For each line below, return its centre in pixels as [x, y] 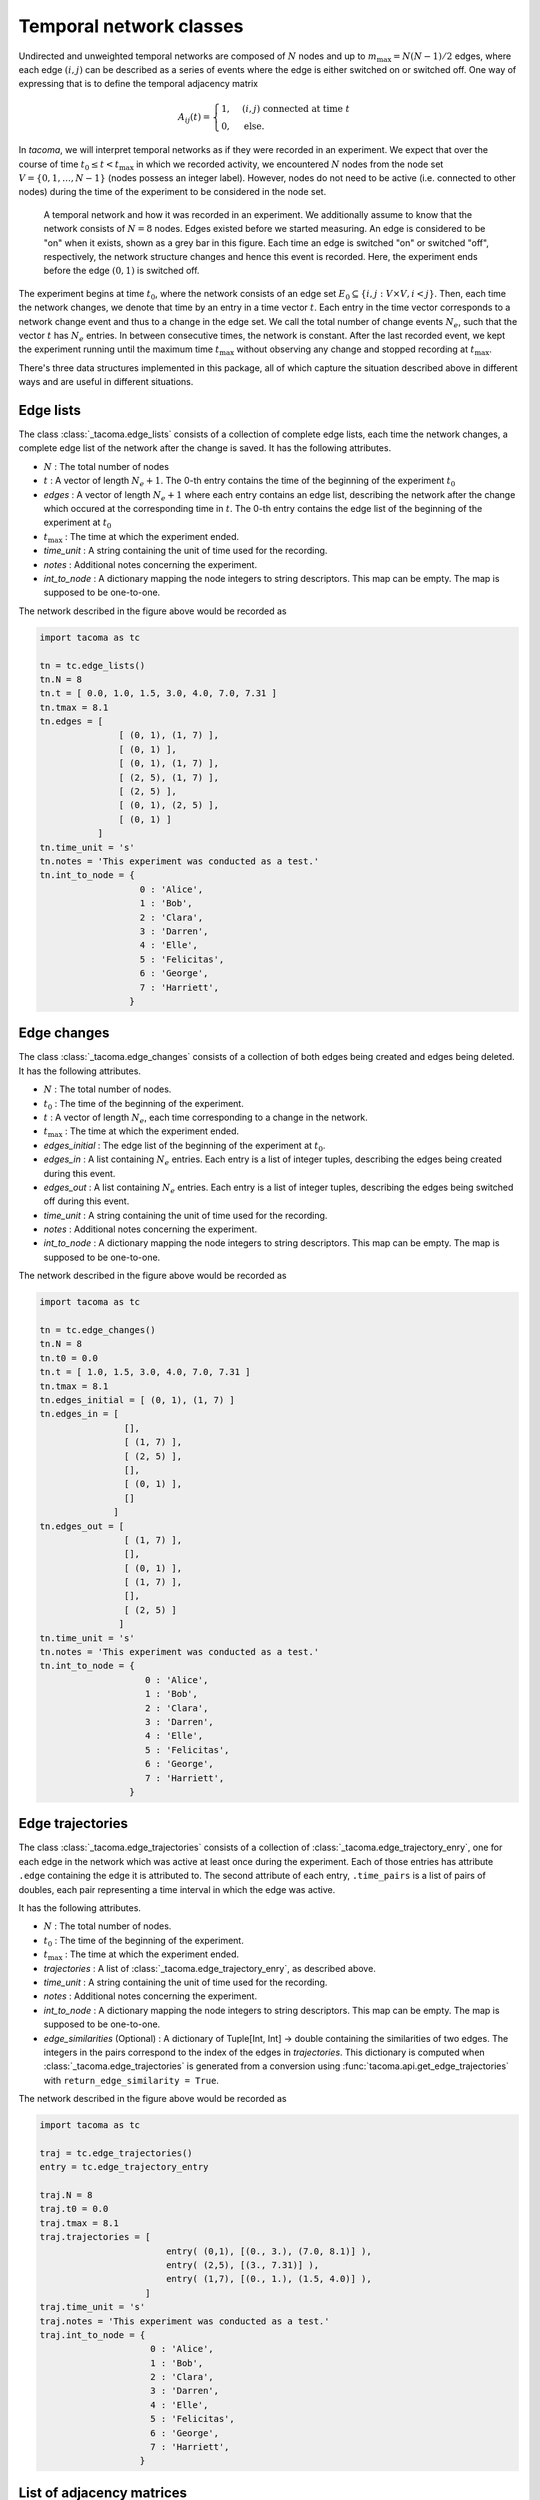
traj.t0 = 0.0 [74, 2209]
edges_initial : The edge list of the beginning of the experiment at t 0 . [184, 1146]
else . [254, 126]
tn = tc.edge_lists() [92, 665]
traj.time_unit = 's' [92, 2307]
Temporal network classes [131, 26]
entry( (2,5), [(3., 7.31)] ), [242, 2264]
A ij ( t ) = [194, 118]
